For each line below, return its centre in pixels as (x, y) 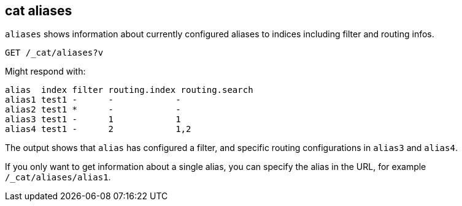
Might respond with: (45, 72)
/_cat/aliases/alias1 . (58, 177)
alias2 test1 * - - (93, 110)
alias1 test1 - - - (93, 100)
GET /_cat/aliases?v (54, 53)
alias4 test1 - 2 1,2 (98, 129)
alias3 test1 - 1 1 (93, 120)
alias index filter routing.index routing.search (129, 90)
